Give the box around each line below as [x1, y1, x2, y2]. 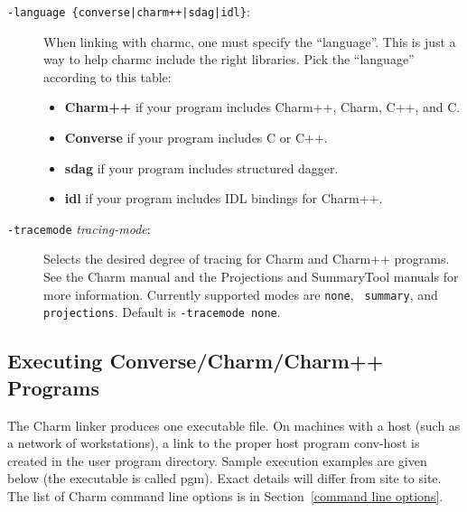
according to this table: [43, 67, 172, 86]
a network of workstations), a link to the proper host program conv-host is [7, 433, 420, 452]
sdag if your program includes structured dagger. [64, 158, 339, 177]
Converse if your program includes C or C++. [64, 128, 328, 147]
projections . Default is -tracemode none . [43, 303, 281, 321]
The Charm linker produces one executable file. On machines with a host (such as [7, 415, 461, 434]
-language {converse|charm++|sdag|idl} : [7, 2, 250, 20]
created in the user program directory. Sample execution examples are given [7, 451, 427, 470]
